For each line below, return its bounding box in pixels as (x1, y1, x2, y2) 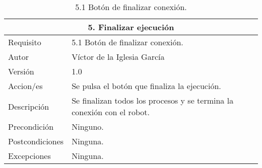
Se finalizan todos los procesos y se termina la (72, 95, 234, 106)
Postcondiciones (8, 135, 64, 147)
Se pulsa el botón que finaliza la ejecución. (72, 80, 221, 92)
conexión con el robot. (72, 106, 150, 118)
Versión (8, 65, 34, 77)
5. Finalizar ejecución (88, 21, 174, 33)
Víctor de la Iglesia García (72, 51, 165, 62)
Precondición (8, 121, 54, 132)
